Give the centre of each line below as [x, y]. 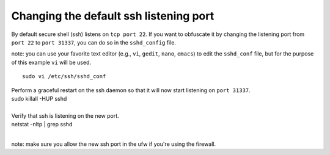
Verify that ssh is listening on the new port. [65, 115]
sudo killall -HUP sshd [39, 98]
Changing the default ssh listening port [113, 16]
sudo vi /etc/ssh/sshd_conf [64, 77]
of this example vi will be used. [51, 62]
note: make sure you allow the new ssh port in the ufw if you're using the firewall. [114, 144]
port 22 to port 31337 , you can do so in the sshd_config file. [94, 42]
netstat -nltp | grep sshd [42, 124]
